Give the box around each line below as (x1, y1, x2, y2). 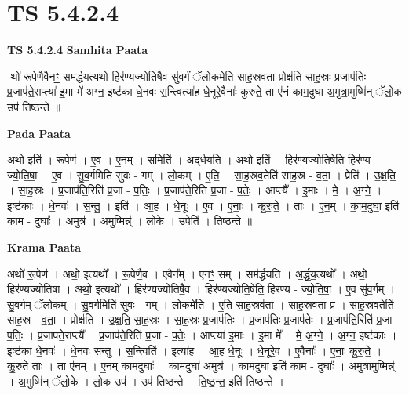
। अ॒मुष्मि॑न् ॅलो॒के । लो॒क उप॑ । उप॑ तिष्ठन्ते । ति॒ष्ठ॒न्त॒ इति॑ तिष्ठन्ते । (7, 372, 284, 389)
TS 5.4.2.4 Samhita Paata (7, 42, 148, 58)
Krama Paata (7, 239, 81, 255)
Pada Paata (7, 125, 71, 141)
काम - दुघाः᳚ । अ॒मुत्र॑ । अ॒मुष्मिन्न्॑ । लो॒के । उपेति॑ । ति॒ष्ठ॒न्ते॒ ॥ (7, 212, 252, 229)
